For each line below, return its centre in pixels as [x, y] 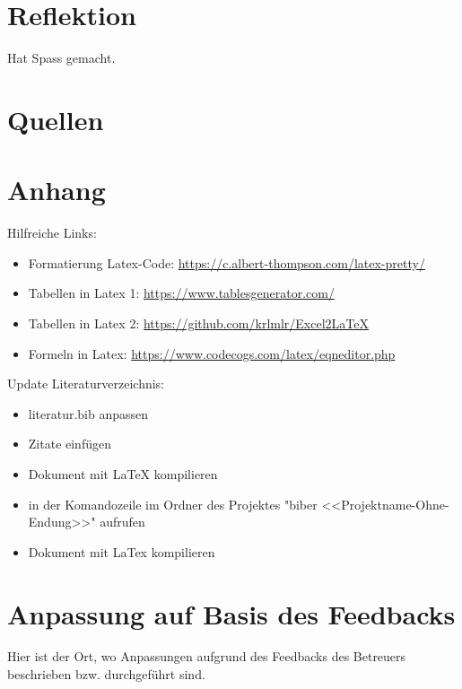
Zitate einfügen [70, 444]
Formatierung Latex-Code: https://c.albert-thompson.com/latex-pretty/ [227, 262]
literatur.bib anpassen [88, 413]
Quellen [56, 119]
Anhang [57, 190]
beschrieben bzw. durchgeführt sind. [106, 674]
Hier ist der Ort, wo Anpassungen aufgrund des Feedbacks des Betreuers [207, 656]
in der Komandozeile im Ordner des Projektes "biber [173, 504]
